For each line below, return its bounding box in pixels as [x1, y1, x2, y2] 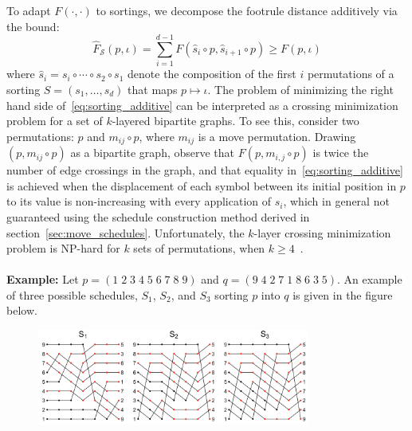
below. [6, 302, 37, 319]
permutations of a [307, 65, 394, 82]
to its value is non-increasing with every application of [6, 193, 272, 210]
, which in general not [283, 193, 390, 210]
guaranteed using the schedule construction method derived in [6, 208, 310, 225]
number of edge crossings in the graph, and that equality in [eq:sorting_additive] [6, 162, 403, 178]
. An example [337, 271, 402, 288]
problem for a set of [6, 112, 103, 129]
